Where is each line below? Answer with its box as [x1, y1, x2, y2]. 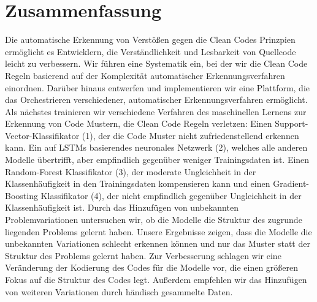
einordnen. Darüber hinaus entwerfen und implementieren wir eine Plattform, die [5, 81, 310, 94]
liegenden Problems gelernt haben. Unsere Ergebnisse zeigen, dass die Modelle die [5, 225, 312, 238]
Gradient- [273, 177, 310, 190]
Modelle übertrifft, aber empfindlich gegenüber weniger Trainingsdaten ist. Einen [5, 153, 310, 166]
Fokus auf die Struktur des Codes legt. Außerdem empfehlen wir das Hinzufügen [5, 273, 307, 285]
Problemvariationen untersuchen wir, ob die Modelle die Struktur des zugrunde [5, 213, 302, 226]
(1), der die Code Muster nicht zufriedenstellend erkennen [82, 129, 299, 142]
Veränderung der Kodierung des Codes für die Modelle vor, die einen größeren [5, 261, 299, 274]
